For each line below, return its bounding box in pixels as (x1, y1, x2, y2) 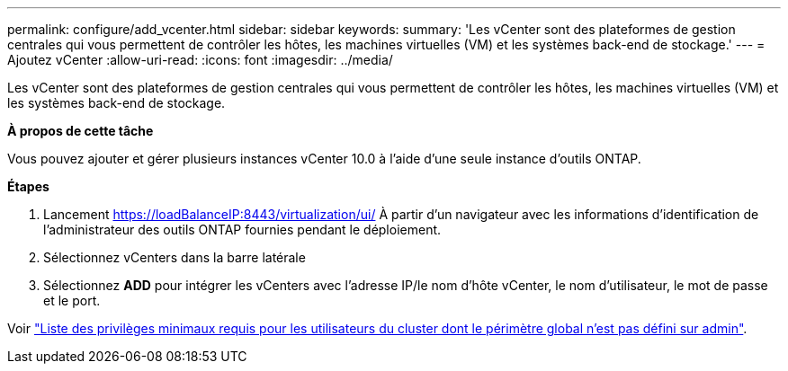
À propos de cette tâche (7, 123, 154, 138)
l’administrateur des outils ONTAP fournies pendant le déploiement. (43, 222, 442, 237)
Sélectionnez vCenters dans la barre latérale (43, 250, 306, 265)
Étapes (7, 179, 49, 194)
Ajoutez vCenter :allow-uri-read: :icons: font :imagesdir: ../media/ (7, 52, 393, 67)
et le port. (43, 293, 101, 308)
